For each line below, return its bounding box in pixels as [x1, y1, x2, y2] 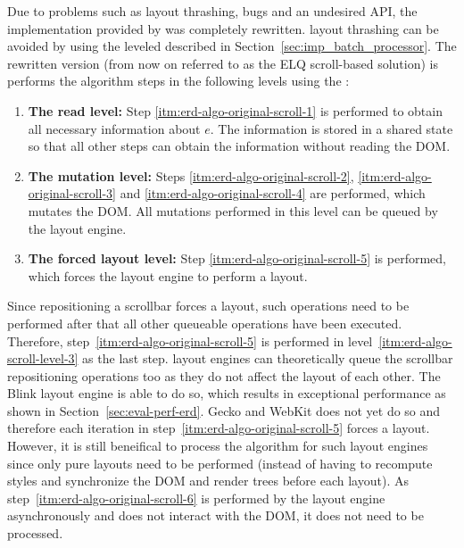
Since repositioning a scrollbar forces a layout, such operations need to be [7, 296, 410, 315]
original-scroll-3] [28, 184, 116, 203]
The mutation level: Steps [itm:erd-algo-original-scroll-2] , [28, 166, 354, 185]
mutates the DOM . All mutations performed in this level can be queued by [28, 201, 438, 220]
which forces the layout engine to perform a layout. [28, 266, 308, 285]
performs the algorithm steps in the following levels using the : [7, 71, 350, 90]
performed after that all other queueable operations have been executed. [7, 313, 402, 332]
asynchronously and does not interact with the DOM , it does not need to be [7, 506, 424, 525]
